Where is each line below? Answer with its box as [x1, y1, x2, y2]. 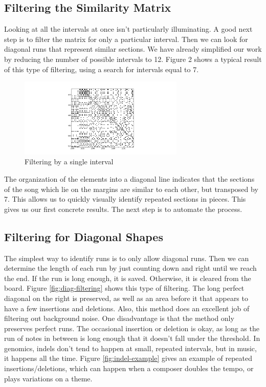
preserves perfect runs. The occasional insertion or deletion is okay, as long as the [4, 322, 259, 333]
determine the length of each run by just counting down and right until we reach [4, 263, 257, 273]
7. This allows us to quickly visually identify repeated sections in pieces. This [4, 193, 246, 204]
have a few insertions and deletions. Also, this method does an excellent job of [4, 303, 250, 313]
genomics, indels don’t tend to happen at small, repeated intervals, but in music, [4, 342, 257, 353]
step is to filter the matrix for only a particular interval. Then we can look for [4, 33, 248, 44]
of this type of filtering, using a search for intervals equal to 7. [4, 63, 199, 74]
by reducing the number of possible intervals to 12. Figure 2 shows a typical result [4, 53, 262, 64]
